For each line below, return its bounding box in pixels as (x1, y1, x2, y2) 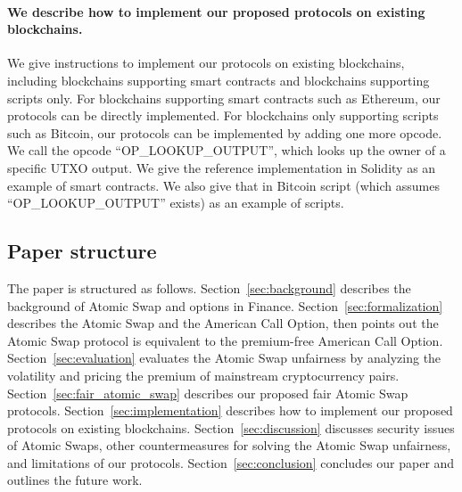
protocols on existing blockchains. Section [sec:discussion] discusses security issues (7, 418, 455, 437)
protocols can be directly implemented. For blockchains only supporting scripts (7, 106, 439, 125)
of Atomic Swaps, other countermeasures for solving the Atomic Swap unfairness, (7, 436, 451, 455)
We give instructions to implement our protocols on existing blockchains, (7, 53, 405, 72)
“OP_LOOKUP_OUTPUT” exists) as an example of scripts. (7, 193, 344, 212)
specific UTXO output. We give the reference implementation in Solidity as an (7, 158, 436, 176)
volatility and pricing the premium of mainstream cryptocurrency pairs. (7, 365, 400, 384)
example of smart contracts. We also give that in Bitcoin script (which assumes (7, 176, 440, 194)
